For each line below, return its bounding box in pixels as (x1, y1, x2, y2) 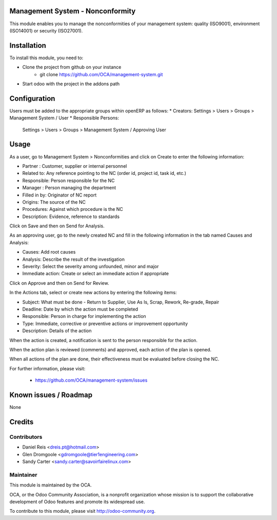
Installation (9, 41, 46, 50)
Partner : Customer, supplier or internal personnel (22, 163, 127, 169)
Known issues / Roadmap (9, 390, 92, 399)
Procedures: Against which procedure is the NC (22, 206, 123, 212)
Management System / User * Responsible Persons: (9, 115, 119, 121)
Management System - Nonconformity (9, 7, 136, 15)
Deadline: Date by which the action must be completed (22, 306, 138, 312)
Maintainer (9, 471, 37, 478)
